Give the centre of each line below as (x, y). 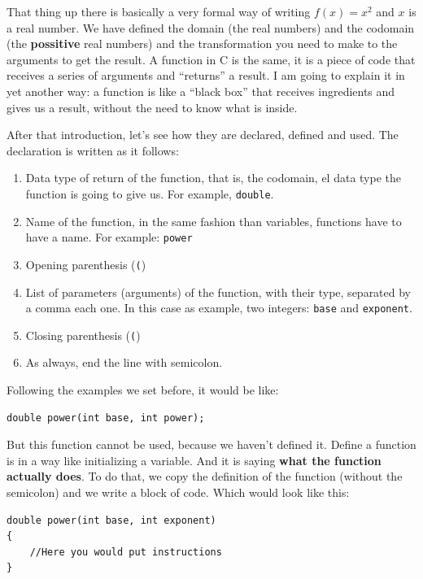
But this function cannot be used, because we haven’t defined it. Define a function (211, 444)
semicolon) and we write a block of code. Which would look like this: (178, 492)
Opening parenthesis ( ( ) (86, 264)
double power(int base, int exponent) (111, 520)
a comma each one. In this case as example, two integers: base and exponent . (219, 308)
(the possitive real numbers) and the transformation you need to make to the (202, 44)
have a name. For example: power (109, 237)
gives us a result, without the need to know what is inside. (152, 107)
